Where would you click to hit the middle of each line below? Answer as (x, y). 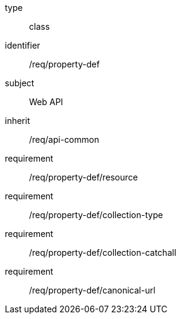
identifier (23, 45)
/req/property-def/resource (84, 177)
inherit (18, 121)
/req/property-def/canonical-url (92, 290)
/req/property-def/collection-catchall (103, 252)
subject (20, 83)
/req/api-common (64, 139)
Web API (46, 102)
